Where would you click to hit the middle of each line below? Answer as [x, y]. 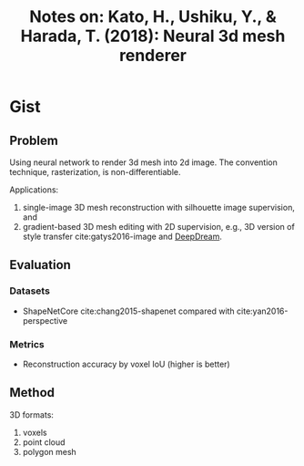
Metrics [27, 344]
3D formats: [32, 414]
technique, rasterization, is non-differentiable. [95, 172]
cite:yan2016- [262, 311]
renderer [153, 56]
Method [32, 393]
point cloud [44, 442]
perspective [45, 320]
